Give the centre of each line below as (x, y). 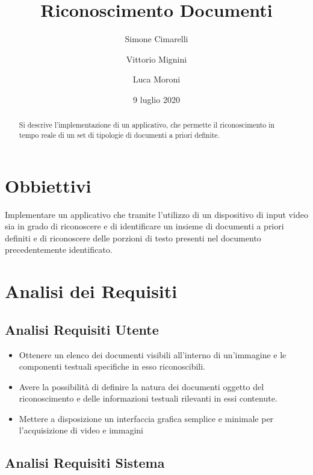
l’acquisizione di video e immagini (81, 430)
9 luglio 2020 (156, 99)
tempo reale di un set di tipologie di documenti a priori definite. (119, 135)
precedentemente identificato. (59, 250)
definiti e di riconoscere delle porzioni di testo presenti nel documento (133, 237)
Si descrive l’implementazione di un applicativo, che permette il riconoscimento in (147, 125)
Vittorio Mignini (156, 59)
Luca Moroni (156, 79)
